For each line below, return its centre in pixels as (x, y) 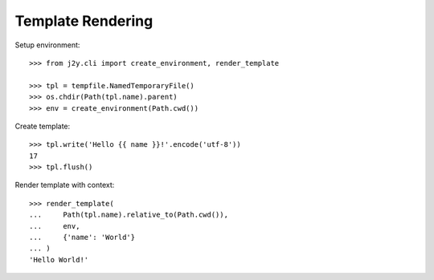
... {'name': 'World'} (82, 237)
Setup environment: (47, 45)
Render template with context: (65, 185)
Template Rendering (84, 21)
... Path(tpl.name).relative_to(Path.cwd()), (129, 215)
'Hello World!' (59, 260)
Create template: (43, 126)
